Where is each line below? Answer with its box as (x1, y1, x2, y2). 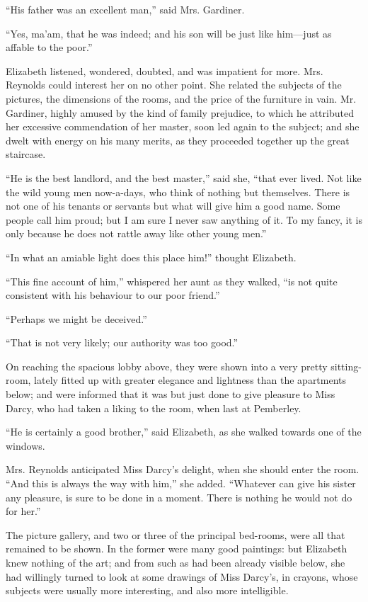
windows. (6, 438, 45, 453)
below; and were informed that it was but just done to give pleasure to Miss (6, 387, 335, 402)
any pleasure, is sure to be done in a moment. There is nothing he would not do (6, 489, 352, 504)
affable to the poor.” (6, 40, 93, 55)
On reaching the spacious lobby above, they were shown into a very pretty (6, 358, 328, 373)
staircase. (6, 147, 46, 161)
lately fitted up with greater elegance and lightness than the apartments (34, 373, 347, 387)
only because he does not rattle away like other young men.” (6, 226, 267, 241)
